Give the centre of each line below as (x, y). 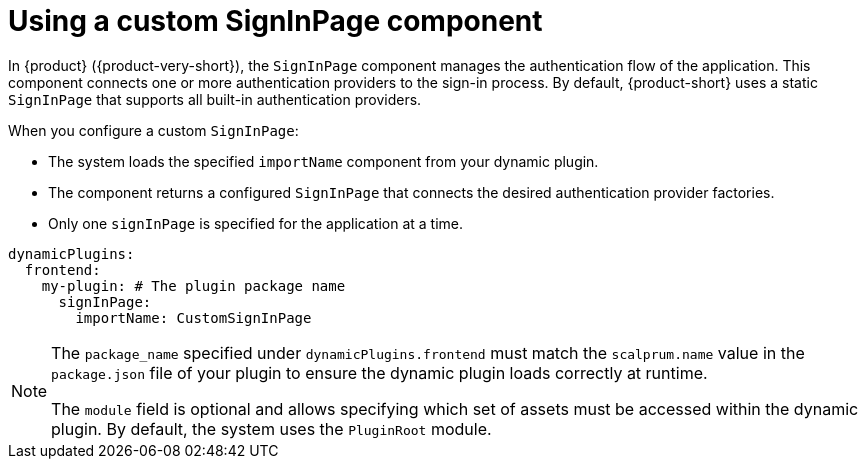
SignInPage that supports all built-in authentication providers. (215, 99)
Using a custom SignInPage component (275, 21)
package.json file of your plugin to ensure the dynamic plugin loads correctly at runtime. (379, 372)
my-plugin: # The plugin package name (193, 285)
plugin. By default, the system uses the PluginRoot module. (271, 428)
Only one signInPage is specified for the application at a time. (256, 223)
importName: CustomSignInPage (193, 317)
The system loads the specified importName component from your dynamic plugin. (323, 161)
